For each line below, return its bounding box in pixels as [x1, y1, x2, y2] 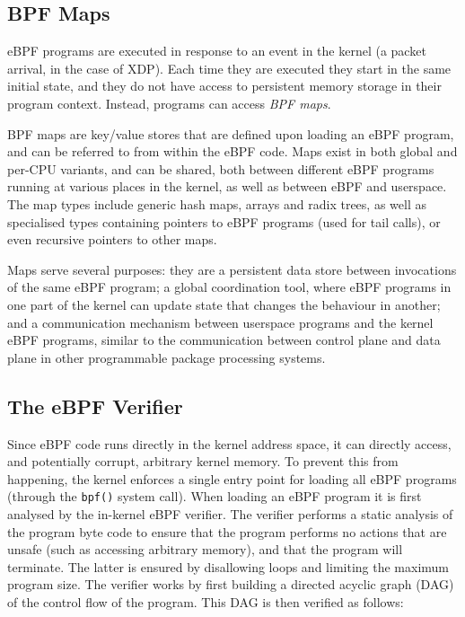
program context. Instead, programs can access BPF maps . [7, 93, 331, 112]
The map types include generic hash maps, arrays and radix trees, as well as [7, 194, 426, 213]
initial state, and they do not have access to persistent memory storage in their [7, 76, 442, 95]
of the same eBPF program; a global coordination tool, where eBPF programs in [7, 278, 452, 296]
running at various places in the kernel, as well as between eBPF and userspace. [7, 177, 447, 196]
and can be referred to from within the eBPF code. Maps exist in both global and [7, 142, 458, 161]
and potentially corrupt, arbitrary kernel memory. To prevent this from [7, 452, 399, 471]
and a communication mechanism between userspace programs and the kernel [7, 313, 434, 331]
